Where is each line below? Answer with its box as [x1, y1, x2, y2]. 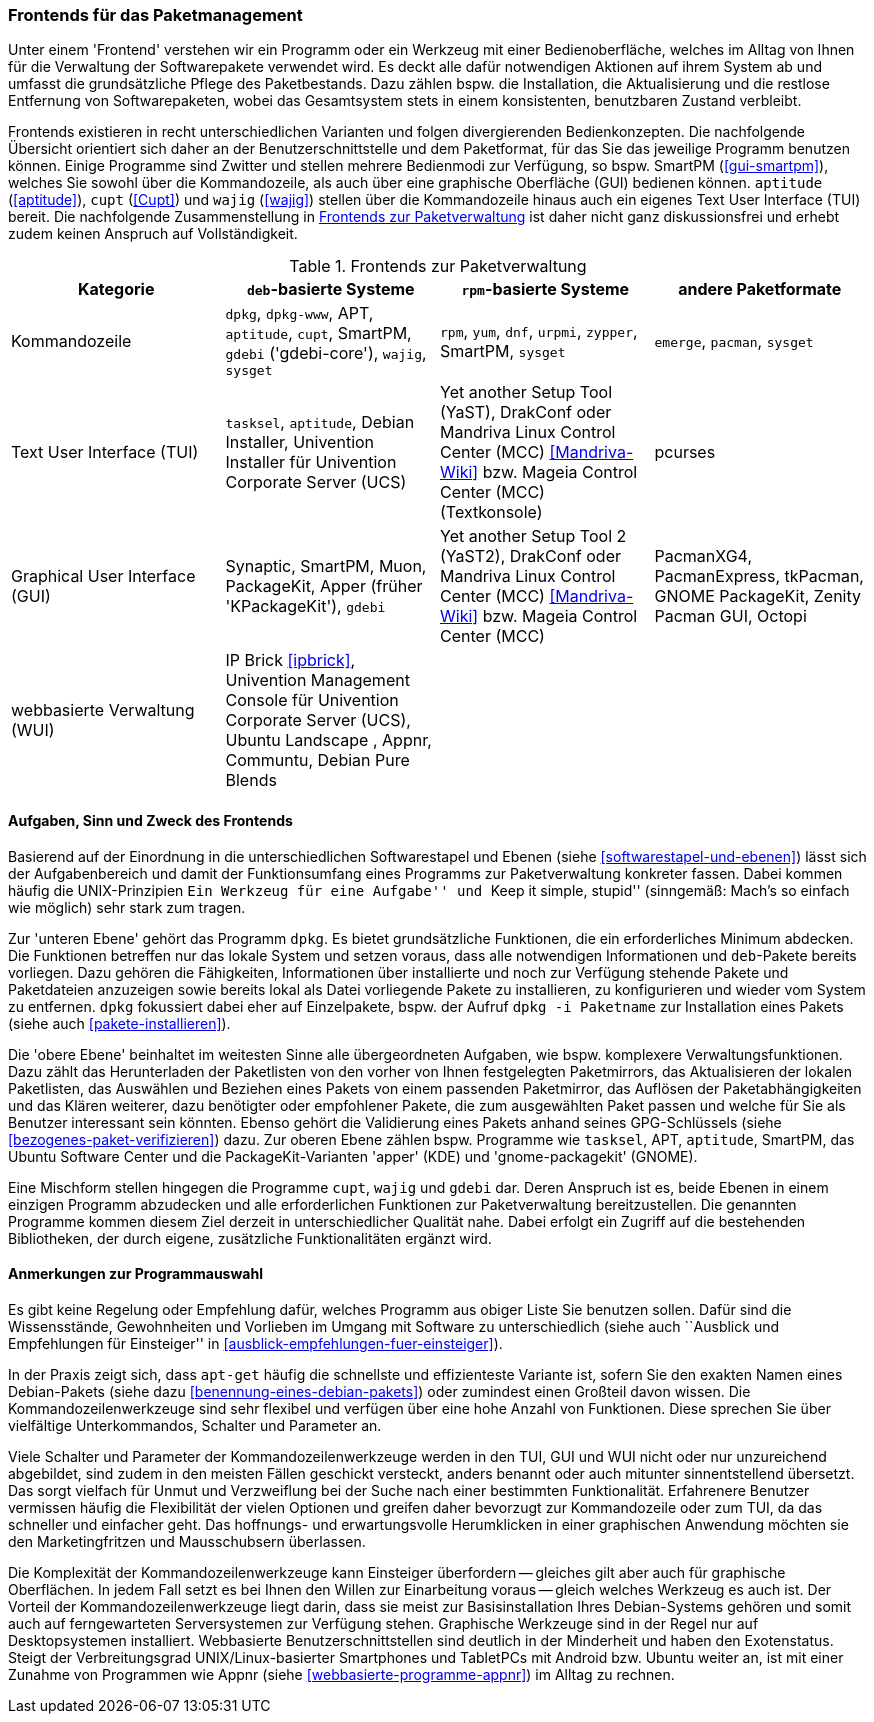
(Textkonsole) [440, 502, 543, 523]
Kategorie [78, 279, 155, 300]
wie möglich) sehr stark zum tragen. [8, 898, 246, 916]
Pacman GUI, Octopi [654, 606, 807, 627]
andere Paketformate [678, 279, 842, 300]
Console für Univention [225, 690, 399, 711]
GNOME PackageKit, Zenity [654, 586, 862, 607]
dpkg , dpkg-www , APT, [225, 303, 374, 324]
